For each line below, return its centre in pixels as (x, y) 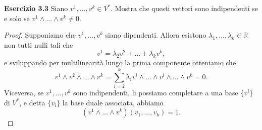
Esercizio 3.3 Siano (36, 8)
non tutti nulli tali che (39, 44)
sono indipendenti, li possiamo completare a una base (156, 92)
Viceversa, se (24, 92)
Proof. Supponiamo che (40, 35)
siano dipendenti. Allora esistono (156, 35)
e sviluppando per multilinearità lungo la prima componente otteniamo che (120, 62)
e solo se (17, 18)
